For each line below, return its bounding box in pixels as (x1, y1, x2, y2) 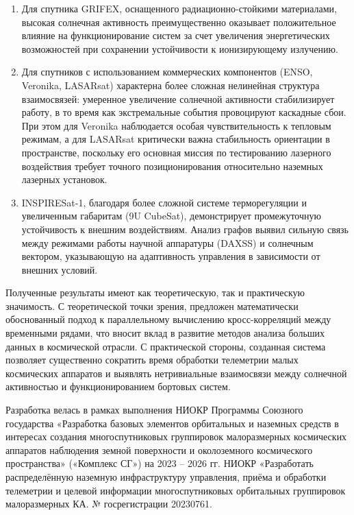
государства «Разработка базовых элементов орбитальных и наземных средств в (5, 416, 339, 430)
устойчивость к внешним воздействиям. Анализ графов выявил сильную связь (21, 221, 349, 236)
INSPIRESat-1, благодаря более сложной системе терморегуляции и (21, 195, 307, 209)
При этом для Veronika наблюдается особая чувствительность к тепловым (21, 118, 331, 132)
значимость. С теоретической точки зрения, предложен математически (5, 298, 299, 313)
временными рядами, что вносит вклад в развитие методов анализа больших (5, 326, 325, 340)
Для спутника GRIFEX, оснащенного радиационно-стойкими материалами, (21, 1, 337, 15)
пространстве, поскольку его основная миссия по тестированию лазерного (21, 145, 331, 159)
